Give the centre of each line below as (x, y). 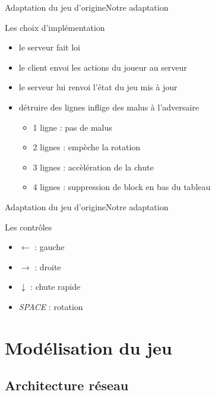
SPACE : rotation (51, 306)
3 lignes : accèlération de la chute (93, 167)
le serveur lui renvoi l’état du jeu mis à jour (98, 87)
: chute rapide (56, 287)
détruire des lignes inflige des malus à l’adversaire (109, 107)
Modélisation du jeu (88, 347)
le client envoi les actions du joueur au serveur (103, 67)
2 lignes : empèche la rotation (87, 147)
